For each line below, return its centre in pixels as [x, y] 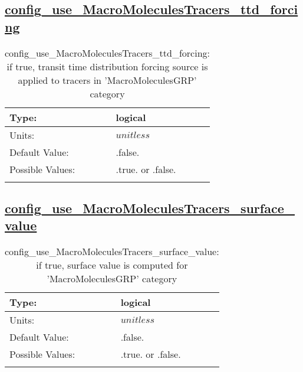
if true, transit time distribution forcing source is [107, 66]
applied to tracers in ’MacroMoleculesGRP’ [107, 80]
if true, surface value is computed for [112, 265]
